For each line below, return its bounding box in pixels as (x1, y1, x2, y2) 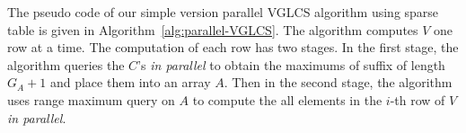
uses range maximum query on (7, 90, 175, 109)
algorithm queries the (7, 55, 125, 74)
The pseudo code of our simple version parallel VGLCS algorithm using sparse (7, 3, 439, 21)
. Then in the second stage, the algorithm (224, 73, 453, 92)
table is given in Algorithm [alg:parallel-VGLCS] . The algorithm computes (7, 20, 418, 39)
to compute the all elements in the (192, 90, 382, 109)
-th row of (390, 90, 445, 109)
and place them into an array (49, 73, 211, 92)
